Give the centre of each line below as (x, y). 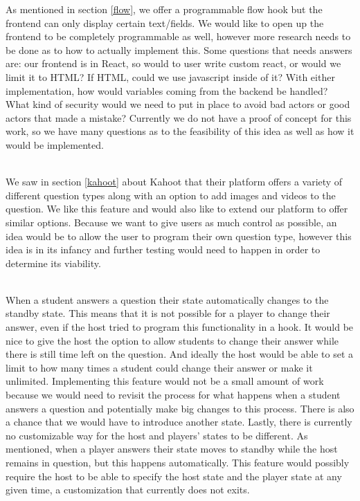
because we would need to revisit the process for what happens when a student (173, 395)
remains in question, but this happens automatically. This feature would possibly (178, 462)
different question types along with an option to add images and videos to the (171, 195)
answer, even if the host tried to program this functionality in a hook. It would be (180, 327)
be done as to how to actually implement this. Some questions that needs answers (179, 49)
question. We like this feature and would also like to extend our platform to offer (177, 209)
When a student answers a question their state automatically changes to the (167, 299)
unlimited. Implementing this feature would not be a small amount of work (165, 381)
